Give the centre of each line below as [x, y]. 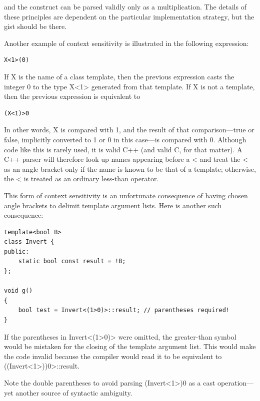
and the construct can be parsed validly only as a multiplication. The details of [125, 6]
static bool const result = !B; [72, 261]
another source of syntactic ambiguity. [74, 392]
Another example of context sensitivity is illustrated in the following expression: [126, 43]
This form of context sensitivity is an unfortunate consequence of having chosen [126, 195]
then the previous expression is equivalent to [72, 96]
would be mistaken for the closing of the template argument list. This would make [130, 346]
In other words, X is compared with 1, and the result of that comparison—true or [129, 130]
